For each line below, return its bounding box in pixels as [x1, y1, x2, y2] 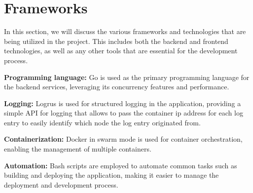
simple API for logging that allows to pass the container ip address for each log [4, 108, 243, 118]
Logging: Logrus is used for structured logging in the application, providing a [4, 98, 241, 108]
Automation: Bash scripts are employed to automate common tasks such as [4, 160, 237, 170]
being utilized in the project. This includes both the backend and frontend [4, 36, 228, 46]
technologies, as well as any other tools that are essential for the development [4, 45, 238, 56]
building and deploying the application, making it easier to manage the [4, 170, 219, 180]
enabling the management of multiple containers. [4, 144, 151, 154]
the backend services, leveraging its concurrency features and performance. [4, 81, 229, 92]
